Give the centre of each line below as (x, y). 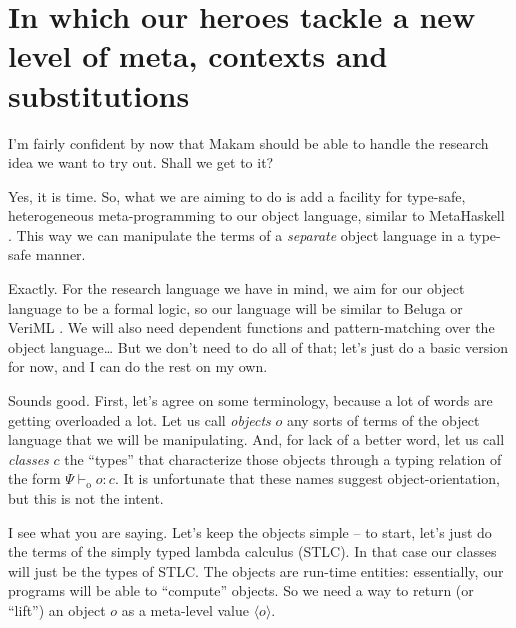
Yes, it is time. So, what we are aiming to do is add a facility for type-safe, (237, 195)
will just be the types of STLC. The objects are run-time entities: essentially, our (256, 570)
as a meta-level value (185, 609)
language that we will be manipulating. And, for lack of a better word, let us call (256, 439)
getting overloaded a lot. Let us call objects (139, 419)
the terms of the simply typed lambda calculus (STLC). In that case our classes (252, 551)
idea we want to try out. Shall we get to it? (141, 162)
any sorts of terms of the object (383, 419)
